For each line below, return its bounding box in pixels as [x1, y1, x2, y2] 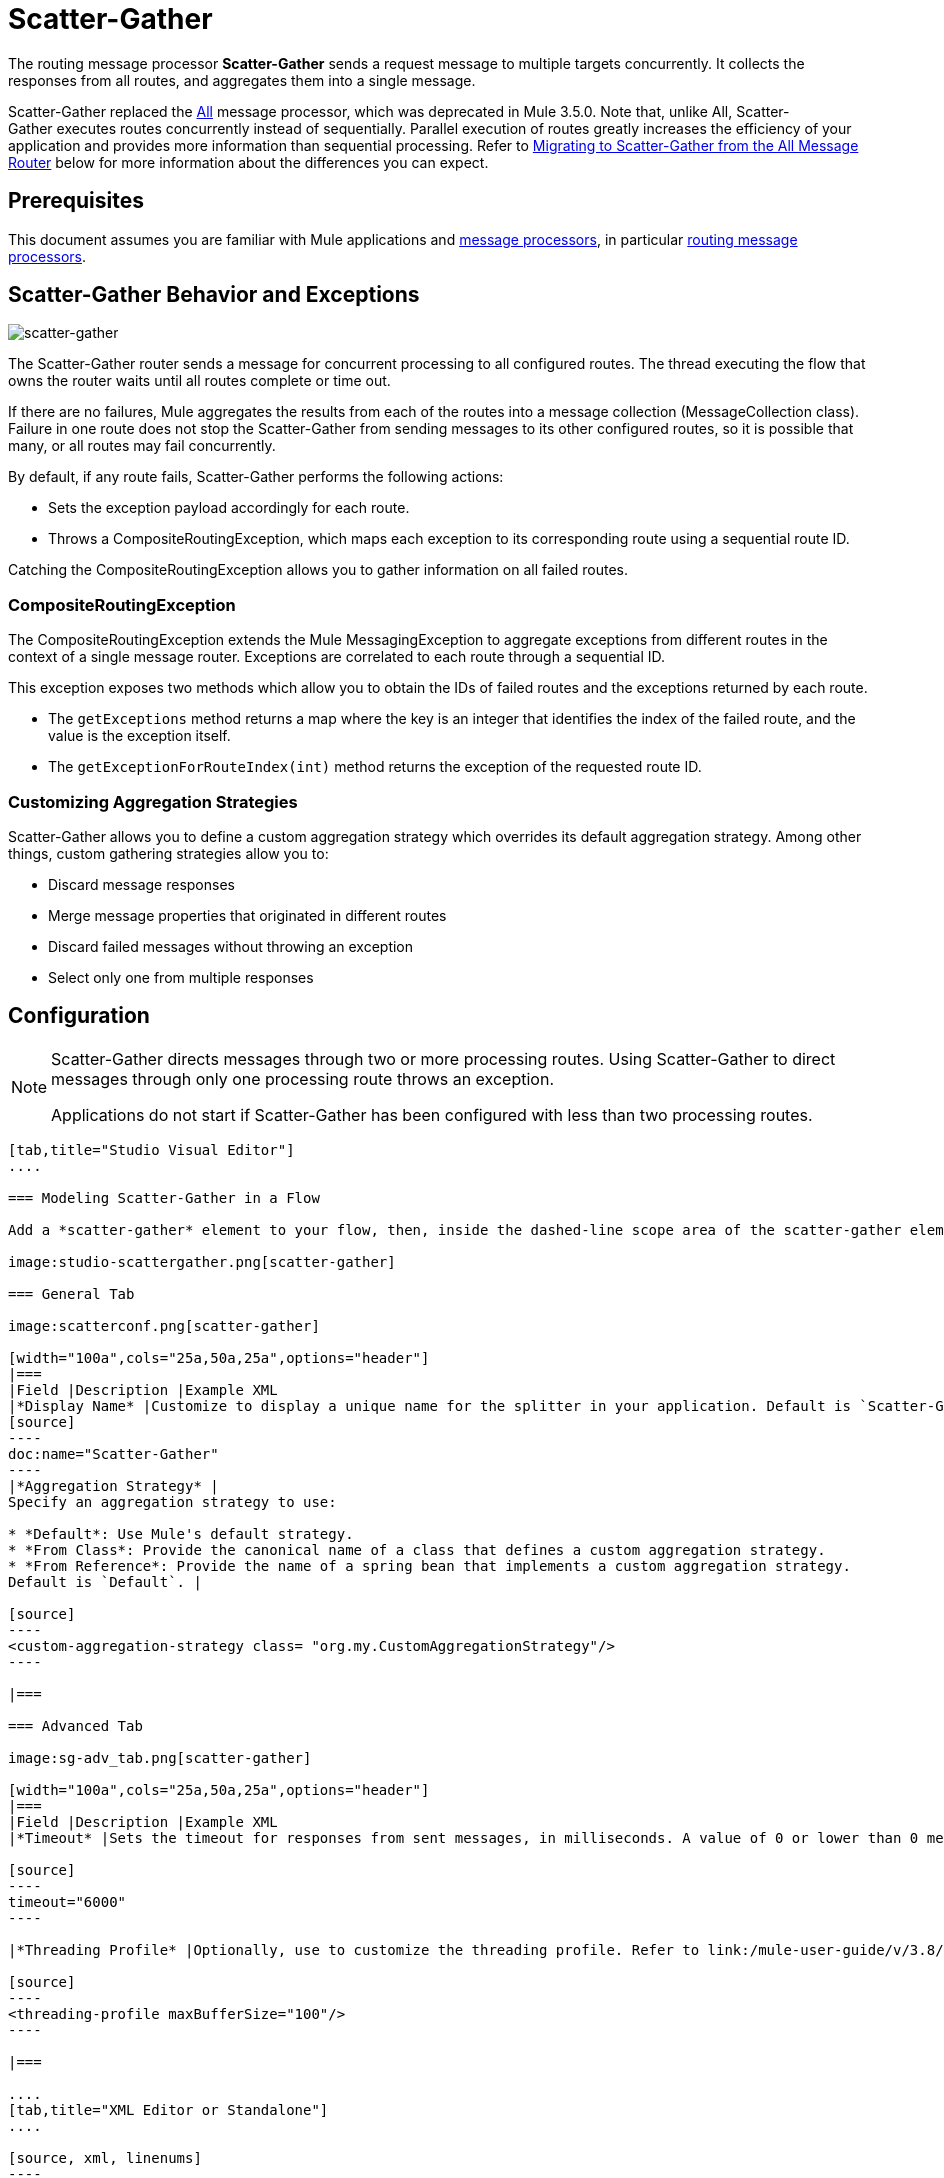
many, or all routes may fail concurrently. [8, 437, 276, 455]
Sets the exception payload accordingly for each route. [48, 499, 410, 517]
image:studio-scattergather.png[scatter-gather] [8, 1253, 396, 1270]
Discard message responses [48, 875, 235, 893]
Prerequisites [8, 188, 144, 214]
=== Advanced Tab [8, 1717, 143, 1734]
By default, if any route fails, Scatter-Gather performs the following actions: [8, 468, 504, 486]
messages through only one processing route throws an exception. [51, 1068, 554, 1089]
